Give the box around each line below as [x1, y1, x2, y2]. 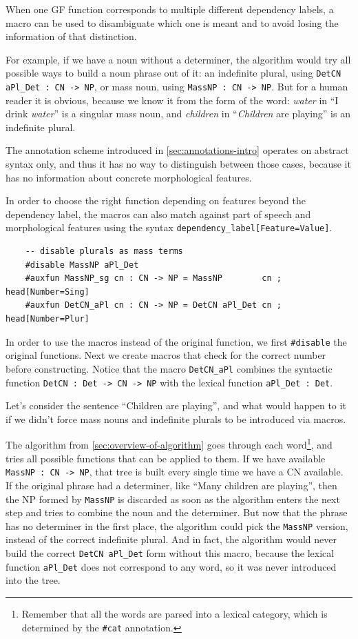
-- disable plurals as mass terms [25, 246, 183, 257]
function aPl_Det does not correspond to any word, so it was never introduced [6, 559, 337, 573]
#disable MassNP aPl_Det [25, 259, 139, 270]
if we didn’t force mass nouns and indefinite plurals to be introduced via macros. [6, 411, 346, 426]
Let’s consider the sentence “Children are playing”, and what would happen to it [6, 398, 346, 413]
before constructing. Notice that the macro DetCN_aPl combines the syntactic [6, 361, 333, 375]
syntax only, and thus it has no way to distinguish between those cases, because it [6, 157, 351, 171]
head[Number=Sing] [6, 286, 89, 297]
